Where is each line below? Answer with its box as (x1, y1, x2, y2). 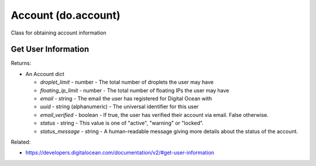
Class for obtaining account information (11, 29, 107, 36)
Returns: (11, 60, 32, 67)
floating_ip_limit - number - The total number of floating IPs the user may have (40, 87, 229, 94)
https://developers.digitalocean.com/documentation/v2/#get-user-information (25, 149, 215, 156)
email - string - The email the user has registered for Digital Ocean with (40, 95, 212, 102)
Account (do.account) (11, 9, 121, 22)
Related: (11, 138, 31, 146)
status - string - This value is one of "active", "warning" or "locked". (40, 120, 204, 127)
